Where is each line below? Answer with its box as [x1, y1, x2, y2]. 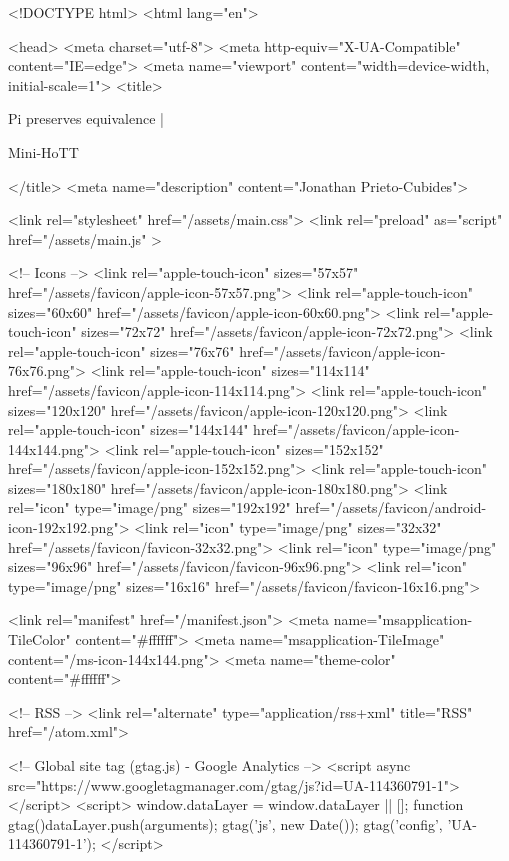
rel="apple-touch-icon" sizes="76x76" [8, 340, 235, 361]
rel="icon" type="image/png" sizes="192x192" [8, 497, 291, 518]
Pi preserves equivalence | [8, 108, 164, 129]
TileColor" [8, 629, 71, 650]
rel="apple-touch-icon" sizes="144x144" [8, 419, 249, 440]
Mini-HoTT [8, 141, 79, 162]
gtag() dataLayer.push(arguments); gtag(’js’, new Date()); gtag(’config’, [8, 813, 443, 834]
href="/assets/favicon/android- [295, 497, 487, 518]
